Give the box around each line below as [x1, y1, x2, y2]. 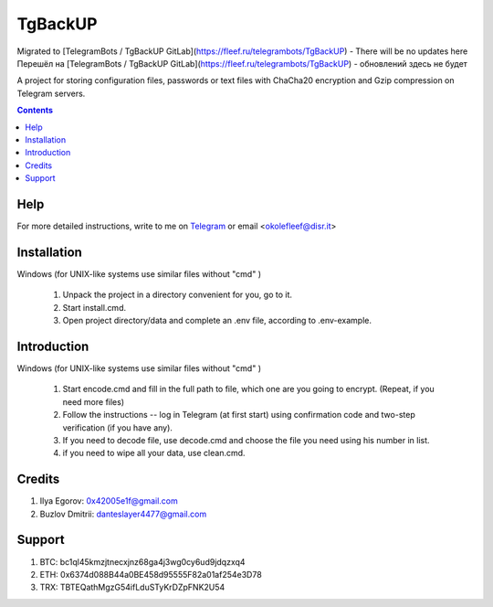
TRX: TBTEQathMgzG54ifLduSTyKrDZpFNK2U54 [39, 581, 226, 593]
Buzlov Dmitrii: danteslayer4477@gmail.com [39, 508, 207, 519]
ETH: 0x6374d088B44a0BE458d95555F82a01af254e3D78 [39, 569, 262, 580]
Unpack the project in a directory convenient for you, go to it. [62, 289, 292, 301]
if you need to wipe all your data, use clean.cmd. [62, 448, 246, 459]
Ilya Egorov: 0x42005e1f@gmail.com [39, 495, 178, 506]
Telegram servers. [16, 88, 86, 99]
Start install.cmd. [62, 302, 127, 313]
